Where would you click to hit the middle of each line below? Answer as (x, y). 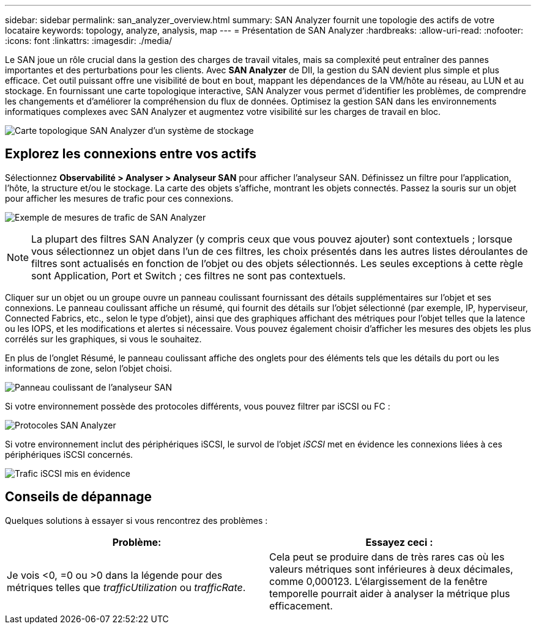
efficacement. (301, 605)
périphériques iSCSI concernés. (69, 454)
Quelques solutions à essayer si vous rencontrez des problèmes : (136, 520)
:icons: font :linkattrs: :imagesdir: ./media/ (89, 41)
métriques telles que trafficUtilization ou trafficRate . (126, 587)
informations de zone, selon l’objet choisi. (89, 368)
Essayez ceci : (399, 542)
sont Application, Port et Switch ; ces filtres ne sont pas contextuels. (188, 275)
